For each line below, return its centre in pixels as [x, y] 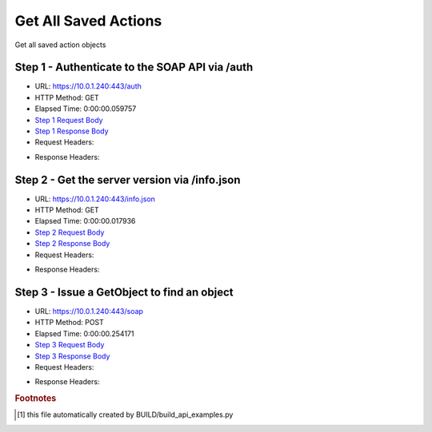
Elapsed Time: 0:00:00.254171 [84, 333]
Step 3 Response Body [72, 356]
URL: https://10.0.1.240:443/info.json [95, 199]
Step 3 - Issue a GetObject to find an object [124, 292]
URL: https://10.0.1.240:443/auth [88, 86]
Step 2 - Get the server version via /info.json [128, 180]
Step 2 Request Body [70, 232]
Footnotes [36, 398]
